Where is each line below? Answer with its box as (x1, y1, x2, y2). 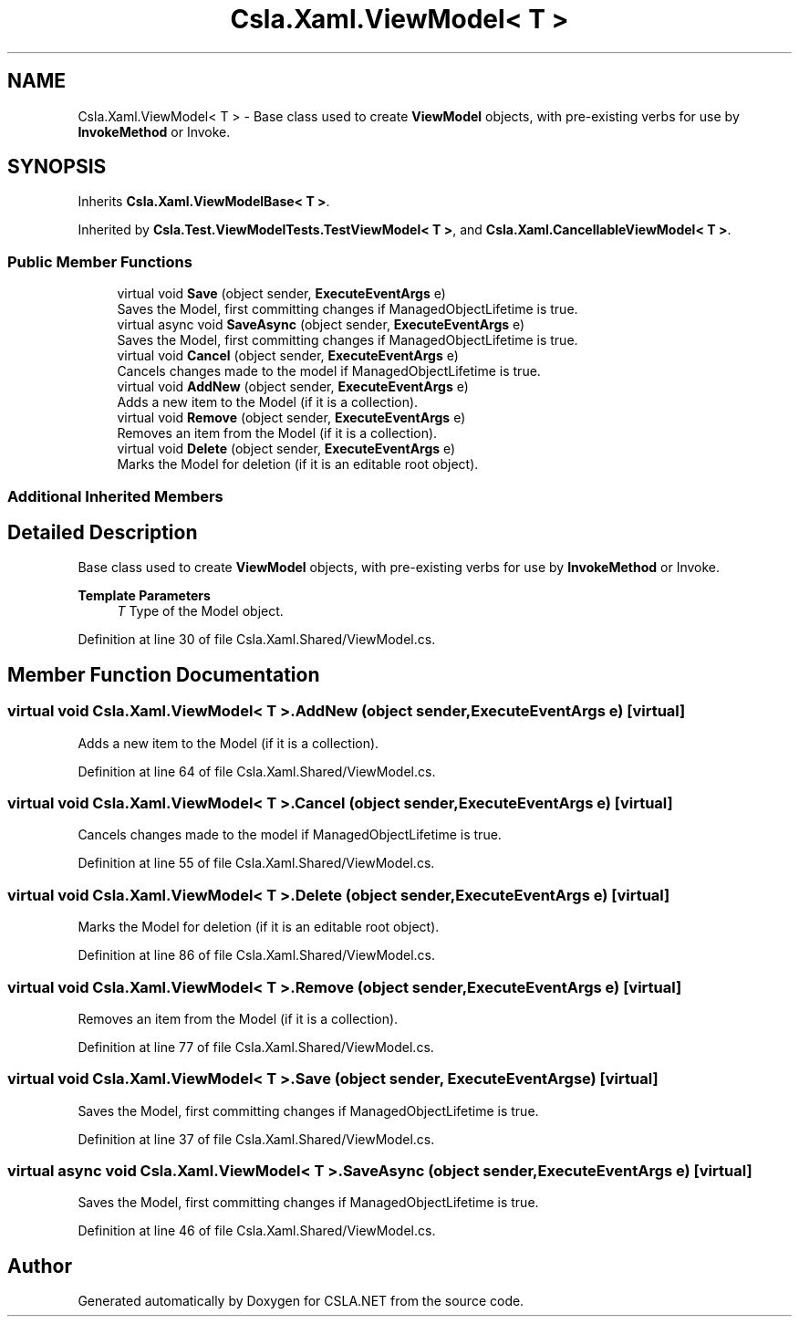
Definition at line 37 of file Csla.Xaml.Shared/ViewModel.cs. (78, 1131, 435, 1147)
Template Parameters (78, 588, 211, 604)
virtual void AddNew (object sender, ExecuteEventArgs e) (117, 379, 469, 395)
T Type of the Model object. (117, 603, 284, 620)
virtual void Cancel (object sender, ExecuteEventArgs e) (117, 348, 459, 364)
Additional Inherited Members (7, 486, 223, 506)
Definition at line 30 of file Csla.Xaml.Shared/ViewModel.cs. (78, 631, 436, 648)
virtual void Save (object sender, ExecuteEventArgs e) (117, 286, 446, 302)
